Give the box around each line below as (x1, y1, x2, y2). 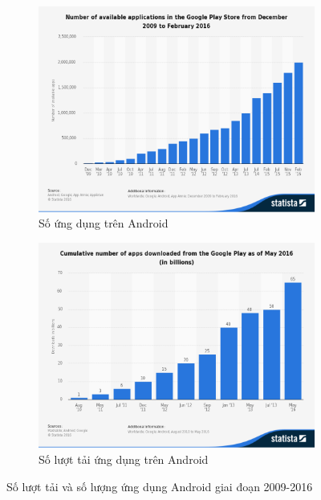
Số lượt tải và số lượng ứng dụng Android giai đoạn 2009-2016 (6, 477, 313, 494)
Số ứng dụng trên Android (39, 215, 169, 232)
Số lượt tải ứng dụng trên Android (39, 450, 209, 467)
